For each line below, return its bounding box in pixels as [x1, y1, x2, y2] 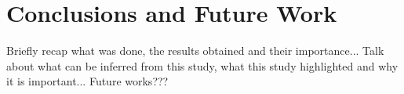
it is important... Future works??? [6, 73, 169, 89]
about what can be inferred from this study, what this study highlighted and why [6, 57, 399, 74]
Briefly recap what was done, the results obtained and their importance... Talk [6, 42, 384, 59]
